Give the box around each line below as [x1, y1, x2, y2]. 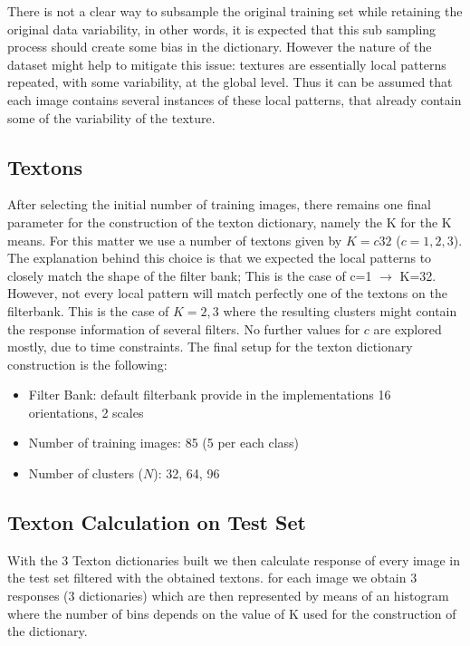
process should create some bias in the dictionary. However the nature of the [7, 37, 432, 56]
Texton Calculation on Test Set [7, 508, 306, 536]
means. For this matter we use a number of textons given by [7, 230, 342, 249]
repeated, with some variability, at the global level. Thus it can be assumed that [7, 72, 453, 92]
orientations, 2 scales [28, 402, 144, 421]
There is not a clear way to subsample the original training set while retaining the [7, 2, 463, 20]
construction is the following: [7, 354, 168, 373]
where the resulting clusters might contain [223, 301, 457, 320]
